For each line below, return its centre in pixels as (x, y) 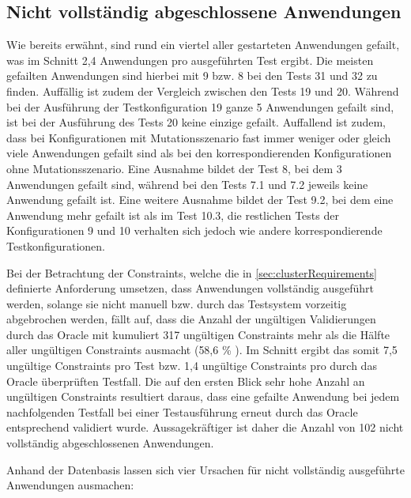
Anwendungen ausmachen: (70, 485)
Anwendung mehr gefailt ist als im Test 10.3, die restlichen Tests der (173, 215)
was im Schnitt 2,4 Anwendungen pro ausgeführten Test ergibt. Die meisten (190, 60)
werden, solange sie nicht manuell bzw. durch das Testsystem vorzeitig (177, 303)
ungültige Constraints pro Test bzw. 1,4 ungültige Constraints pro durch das (192, 366)
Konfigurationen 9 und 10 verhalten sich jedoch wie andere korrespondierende (194, 230)
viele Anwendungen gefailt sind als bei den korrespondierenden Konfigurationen (199, 153)
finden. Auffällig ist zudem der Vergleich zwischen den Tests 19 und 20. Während (203, 91)
